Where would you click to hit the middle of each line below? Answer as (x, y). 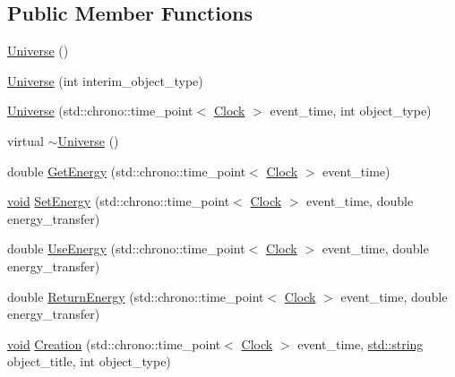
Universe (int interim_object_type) (105, 80)
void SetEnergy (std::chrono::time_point (119, 201)
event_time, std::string (361, 343)
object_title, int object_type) (89, 361)
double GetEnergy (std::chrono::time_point (127, 171)
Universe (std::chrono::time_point (100, 111)
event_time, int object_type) (351, 111)
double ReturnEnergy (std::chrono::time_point (136, 296)
